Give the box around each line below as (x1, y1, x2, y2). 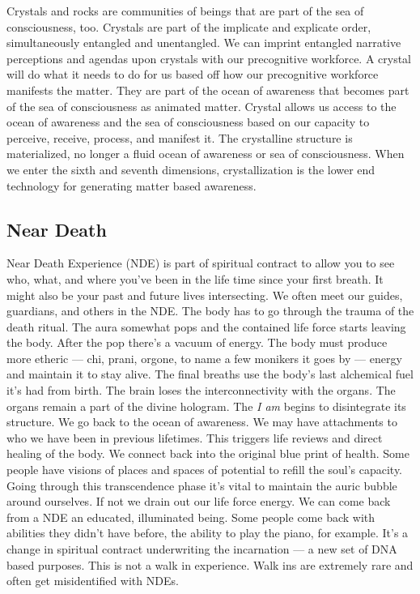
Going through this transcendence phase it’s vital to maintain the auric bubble (6, 476, 397, 494)
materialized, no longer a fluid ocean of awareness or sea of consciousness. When (6, 145, 405, 162)
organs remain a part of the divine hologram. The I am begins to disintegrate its (6, 397, 406, 414)
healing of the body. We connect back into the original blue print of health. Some (6, 445, 409, 462)
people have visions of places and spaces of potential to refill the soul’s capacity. (6, 461, 403, 478)
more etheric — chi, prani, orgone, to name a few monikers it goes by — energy (6, 349, 402, 366)
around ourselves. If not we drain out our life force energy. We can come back (6, 493, 391, 510)
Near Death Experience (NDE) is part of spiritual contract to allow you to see (6, 254, 395, 271)
